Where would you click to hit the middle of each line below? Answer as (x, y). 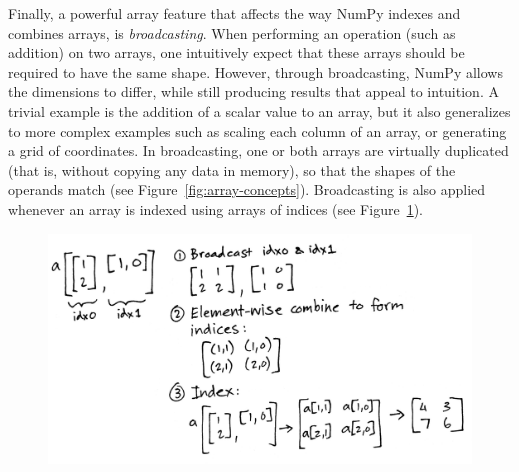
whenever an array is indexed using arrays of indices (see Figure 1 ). (215, 208)
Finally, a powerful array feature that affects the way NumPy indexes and (234, 13)
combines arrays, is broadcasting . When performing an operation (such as (232, 32)
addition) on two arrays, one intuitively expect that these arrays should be (236, 52)
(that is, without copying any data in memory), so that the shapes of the (232, 169)
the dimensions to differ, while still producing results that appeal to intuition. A (253, 91)
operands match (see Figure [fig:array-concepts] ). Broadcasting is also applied (247, 189)
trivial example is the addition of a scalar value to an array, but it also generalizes (259, 110)
